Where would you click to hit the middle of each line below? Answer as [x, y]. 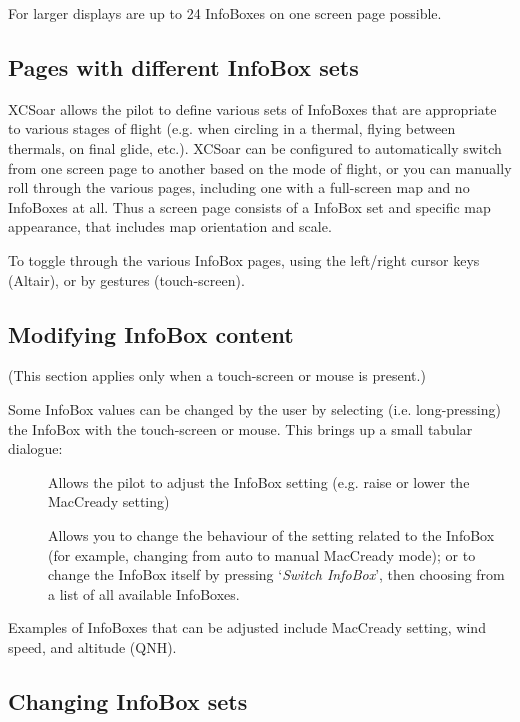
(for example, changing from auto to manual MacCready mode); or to [262, 554]
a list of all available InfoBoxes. [144, 593]
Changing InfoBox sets [128, 700]
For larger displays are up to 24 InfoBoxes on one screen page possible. [225, 13]
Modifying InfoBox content [151, 333]
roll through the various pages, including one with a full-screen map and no [239, 187]
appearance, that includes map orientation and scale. [170, 226]
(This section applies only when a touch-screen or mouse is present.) [217, 375]
